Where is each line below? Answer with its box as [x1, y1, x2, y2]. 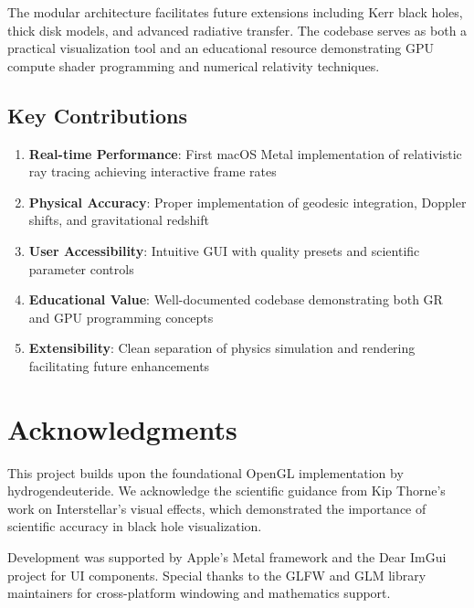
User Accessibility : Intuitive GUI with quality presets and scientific [28, 240, 420, 260]
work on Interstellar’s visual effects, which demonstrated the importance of [7, 498, 427, 517]
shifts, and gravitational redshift [28, 210, 209, 229]
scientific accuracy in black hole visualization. [7, 517, 262, 536]
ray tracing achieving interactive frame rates [28, 162, 277, 181]
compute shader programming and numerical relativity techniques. [7, 56, 380, 75]
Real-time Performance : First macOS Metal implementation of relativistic [28, 144, 462, 163]
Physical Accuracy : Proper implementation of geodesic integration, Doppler [28, 192, 467, 211]
